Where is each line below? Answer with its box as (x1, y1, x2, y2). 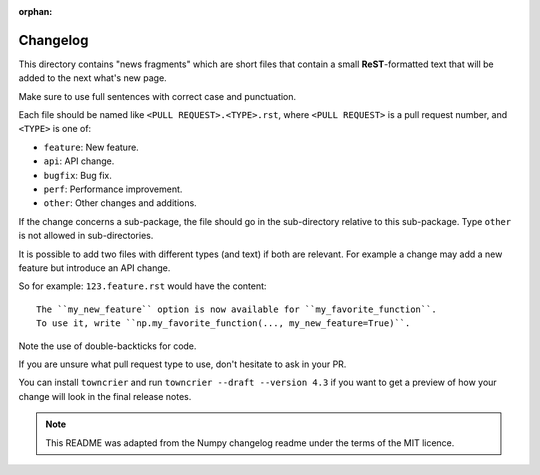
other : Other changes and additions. (43, 197, 197, 209)
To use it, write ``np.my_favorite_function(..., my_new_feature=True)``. (36, 318, 411, 329)
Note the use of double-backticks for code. (18, 340, 197, 352)
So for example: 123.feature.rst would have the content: (18, 280, 267, 292)
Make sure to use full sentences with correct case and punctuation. (18, 90, 297, 102)
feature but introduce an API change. (18, 261, 171, 274)
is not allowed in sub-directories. (18, 230, 154, 242)
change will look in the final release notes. (18, 390, 192, 402)
